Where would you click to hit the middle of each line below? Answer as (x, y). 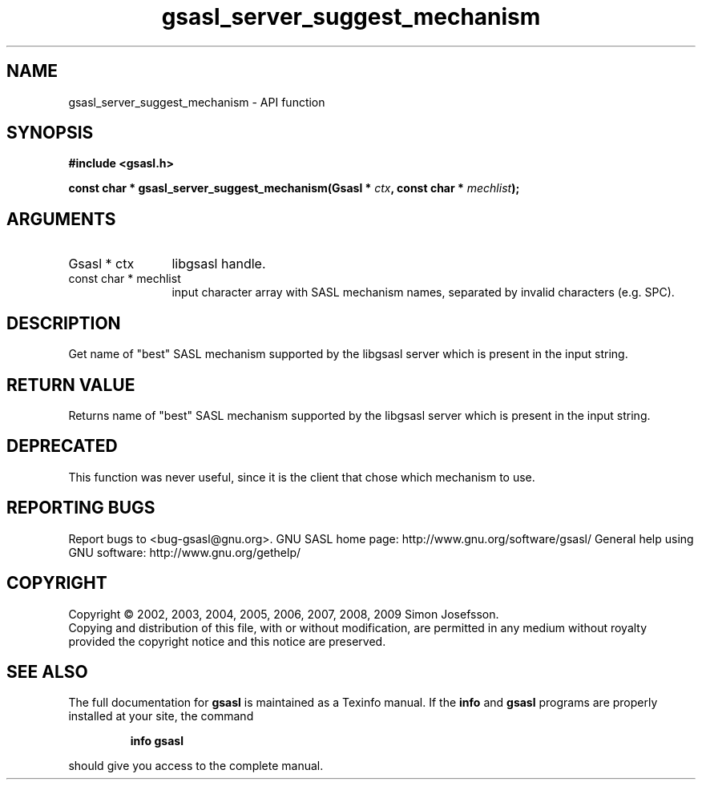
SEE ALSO (47, 671)
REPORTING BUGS (81, 508)
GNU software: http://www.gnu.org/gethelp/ (185, 552)
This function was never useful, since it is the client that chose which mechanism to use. (302, 477)
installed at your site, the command (161, 716)
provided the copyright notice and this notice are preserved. (227, 641)
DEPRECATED (62, 446)
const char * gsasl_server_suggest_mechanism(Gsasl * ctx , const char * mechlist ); (294, 188)
